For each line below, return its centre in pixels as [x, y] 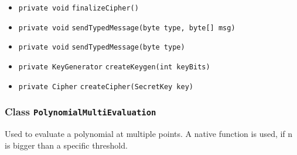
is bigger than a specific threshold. [66, 145]
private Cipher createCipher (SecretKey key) [106, 87]
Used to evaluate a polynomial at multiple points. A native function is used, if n [149, 134]
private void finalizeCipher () [78, 8]
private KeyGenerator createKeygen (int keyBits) [114, 67]
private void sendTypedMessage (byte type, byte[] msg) [127, 28]
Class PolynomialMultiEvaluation [81, 112]
